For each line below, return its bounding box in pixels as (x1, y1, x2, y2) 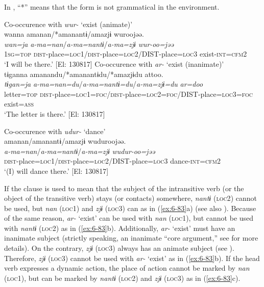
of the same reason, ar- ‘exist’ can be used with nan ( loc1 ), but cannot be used (4, 213, 254, 223)
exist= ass (4, 98, 34, 109)
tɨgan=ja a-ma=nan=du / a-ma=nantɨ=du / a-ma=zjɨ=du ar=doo (4, 79, 203, 89)
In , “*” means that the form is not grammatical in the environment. (4, 2, 220, 12)
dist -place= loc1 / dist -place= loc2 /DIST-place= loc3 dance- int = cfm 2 (4, 155, 221, 166)
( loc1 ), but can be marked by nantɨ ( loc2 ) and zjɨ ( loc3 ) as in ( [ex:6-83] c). (4, 272, 241, 283)
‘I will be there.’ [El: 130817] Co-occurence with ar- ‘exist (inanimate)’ (4, 58, 224, 69)
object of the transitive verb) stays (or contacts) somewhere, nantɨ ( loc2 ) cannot (4, 193, 257, 203)
